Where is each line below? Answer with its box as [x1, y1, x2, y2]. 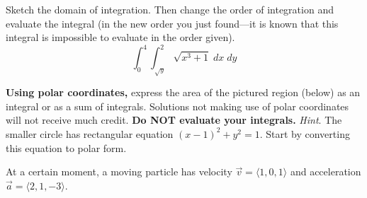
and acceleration [290, 164, 361, 179]
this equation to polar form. [6, 140, 127, 155]
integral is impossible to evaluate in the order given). [6, 30, 235, 45]
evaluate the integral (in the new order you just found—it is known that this [6, 16, 339, 30]
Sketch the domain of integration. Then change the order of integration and [6, 2, 334, 16]
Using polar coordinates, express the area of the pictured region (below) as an [6, 85, 361, 100]
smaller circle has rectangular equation [6, 126, 174, 141]
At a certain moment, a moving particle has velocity [6, 164, 232, 179]
